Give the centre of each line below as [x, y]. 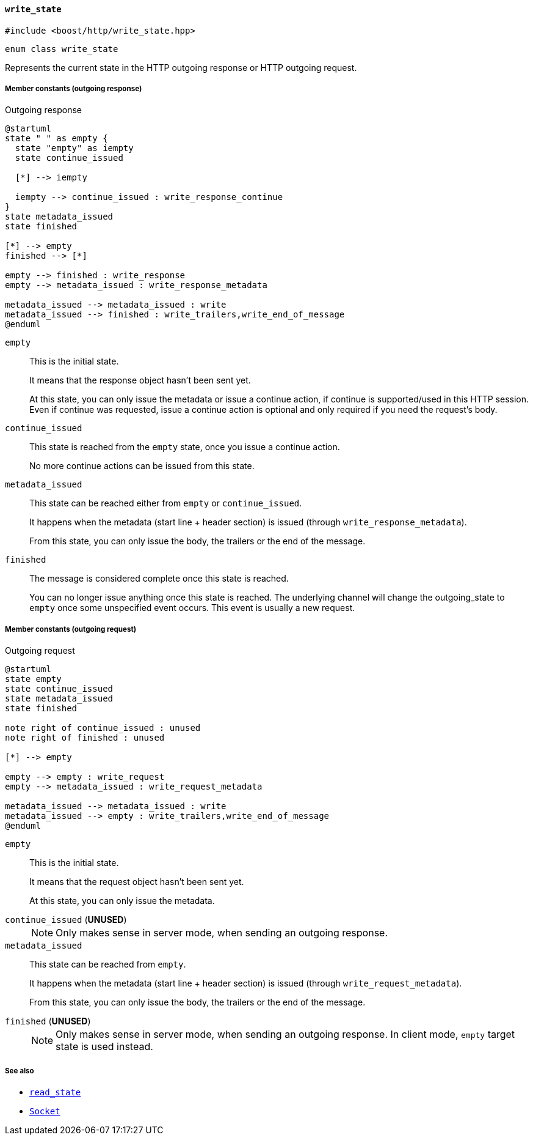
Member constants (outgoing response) [74, 89]
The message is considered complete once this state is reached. [159, 579]
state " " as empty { [56, 139]
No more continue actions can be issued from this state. [142, 466]
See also [20, 1071]
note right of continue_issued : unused [103, 728]
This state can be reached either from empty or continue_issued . [166, 503]
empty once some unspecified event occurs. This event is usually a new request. [192, 608]
